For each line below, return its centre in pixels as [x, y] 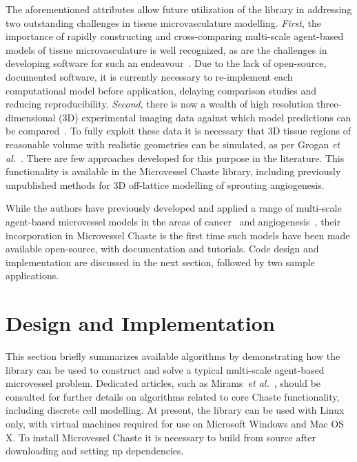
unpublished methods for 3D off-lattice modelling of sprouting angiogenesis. [165, 184]
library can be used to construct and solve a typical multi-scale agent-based [165, 369]
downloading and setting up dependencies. [95, 451]
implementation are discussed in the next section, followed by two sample [160, 262]
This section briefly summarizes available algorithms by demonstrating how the [173, 356]
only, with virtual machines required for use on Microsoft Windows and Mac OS [175, 423]
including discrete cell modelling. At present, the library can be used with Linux [175, 410]
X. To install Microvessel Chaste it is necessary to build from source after [161, 437]
